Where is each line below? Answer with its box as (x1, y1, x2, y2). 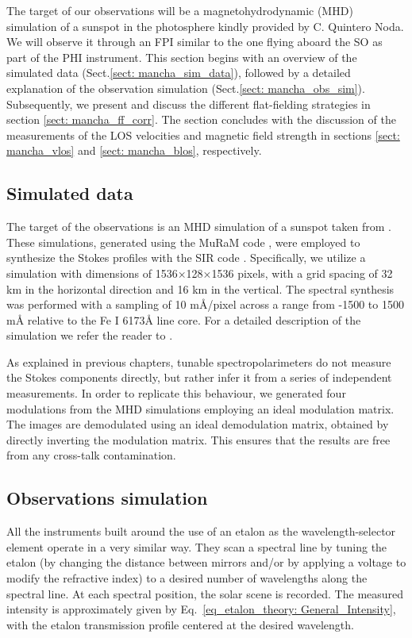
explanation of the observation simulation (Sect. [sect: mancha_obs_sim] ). (6, 79, 365, 96)
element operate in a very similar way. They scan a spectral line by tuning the (6, 538, 387, 555)
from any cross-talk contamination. (6, 447, 176, 463)
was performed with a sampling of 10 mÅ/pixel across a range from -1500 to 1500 (6, 296, 404, 313)
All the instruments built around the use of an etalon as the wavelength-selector (6, 523, 396, 540)
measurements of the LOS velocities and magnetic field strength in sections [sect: (6, 126, 400, 143)
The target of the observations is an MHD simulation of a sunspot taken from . (6, 218, 391, 235)
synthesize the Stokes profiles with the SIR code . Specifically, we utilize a (6, 249, 366, 266)
